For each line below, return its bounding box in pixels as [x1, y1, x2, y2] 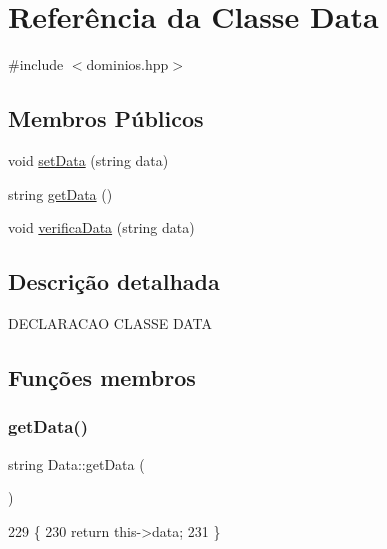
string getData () [8, 183, 113, 204]
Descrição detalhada [8, 266, 220, 297]
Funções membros [8, 361, 196, 392]
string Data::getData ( [8, 453, 145, 474]
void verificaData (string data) [8, 217, 195, 238]
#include [8, 54, 64, 75]
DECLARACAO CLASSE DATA [8, 312, 212, 333]
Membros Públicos [8, 103, 204, 134]
